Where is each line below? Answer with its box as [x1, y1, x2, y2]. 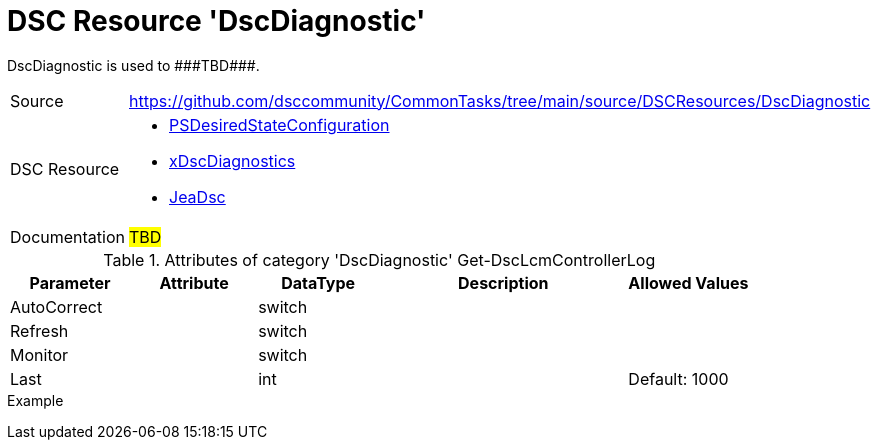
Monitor [10, 344, 69, 365]
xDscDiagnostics [169, 150, 296, 171]
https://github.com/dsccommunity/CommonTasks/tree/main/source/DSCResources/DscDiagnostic [129, 90, 871, 111]
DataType [281, 272, 356, 293]
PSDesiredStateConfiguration [169, 114, 390, 135]
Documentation [10, 226, 125, 247]
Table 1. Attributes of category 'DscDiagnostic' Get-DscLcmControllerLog [103, 249, 656, 270]
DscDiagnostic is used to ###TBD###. [7, 56, 260, 74]
